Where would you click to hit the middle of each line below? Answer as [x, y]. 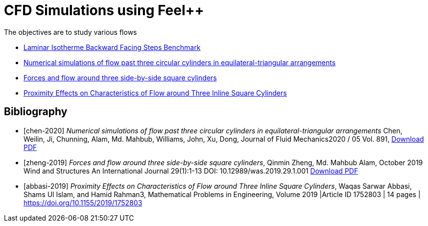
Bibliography [36, 112]
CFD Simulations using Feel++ [104, 10]
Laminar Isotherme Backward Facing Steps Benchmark [112, 47]
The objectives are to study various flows [71, 32]
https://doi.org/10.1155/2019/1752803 [83, 202]
